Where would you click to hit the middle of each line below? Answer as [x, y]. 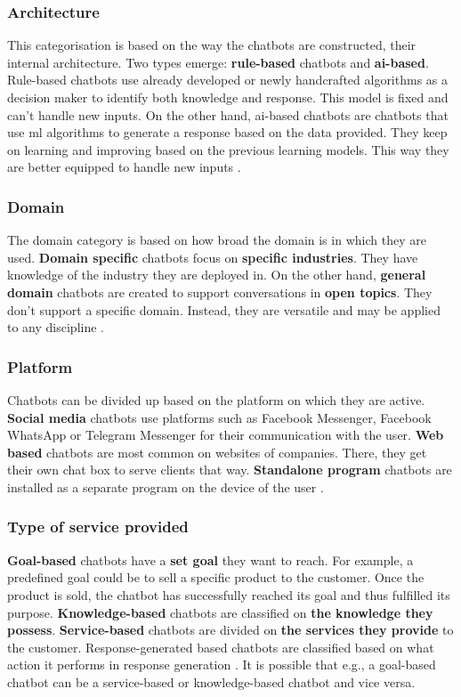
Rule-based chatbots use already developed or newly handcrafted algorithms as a [228, 80]
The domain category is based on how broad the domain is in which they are [217, 240]
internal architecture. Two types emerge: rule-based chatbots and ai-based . [218, 62]
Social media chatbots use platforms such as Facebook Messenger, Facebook [219, 417]
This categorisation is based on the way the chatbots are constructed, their [212, 45]
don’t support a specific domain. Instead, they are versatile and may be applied [224, 309]
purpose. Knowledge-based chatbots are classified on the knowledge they [220, 612]
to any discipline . [56, 327]
